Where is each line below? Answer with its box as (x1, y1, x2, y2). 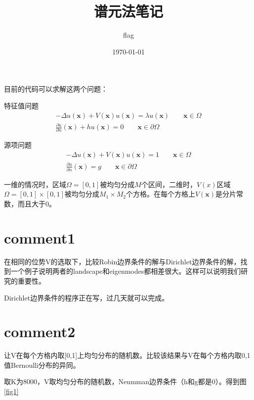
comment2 (4, 321, 76, 342)
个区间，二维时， (141, 179, 197, 189)
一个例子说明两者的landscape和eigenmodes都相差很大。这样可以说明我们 (10, 266, 241, 276)
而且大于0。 (17, 199, 56, 209)
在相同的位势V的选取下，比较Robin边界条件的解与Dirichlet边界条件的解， (4, 256, 241, 266)
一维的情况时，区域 (4, 179, 66, 189)
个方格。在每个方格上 (126, 189, 195, 199)
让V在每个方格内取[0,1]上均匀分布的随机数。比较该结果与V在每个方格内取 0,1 (4, 350, 251, 360)
